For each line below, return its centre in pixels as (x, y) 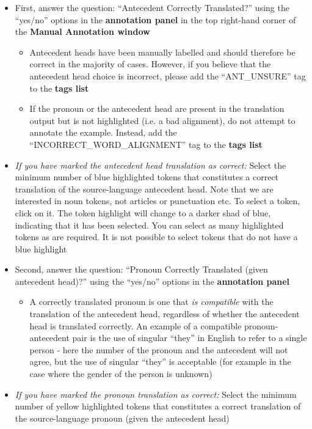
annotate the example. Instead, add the (103, 132)
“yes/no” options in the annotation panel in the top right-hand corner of (155, 19)
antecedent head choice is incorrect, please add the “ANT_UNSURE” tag (168, 75)
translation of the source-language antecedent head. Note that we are (144, 189)
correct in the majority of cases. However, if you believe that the (150, 64)
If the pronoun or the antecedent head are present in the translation (157, 108)
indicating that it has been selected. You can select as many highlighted (149, 225)
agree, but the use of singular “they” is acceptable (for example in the (160, 361)
